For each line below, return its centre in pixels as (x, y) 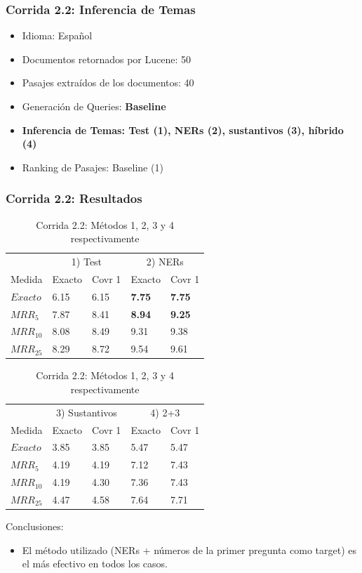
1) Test (87, 262)
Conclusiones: (35, 526)
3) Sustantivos (87, 412)
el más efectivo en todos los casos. (95, 564)
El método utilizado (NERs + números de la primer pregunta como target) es (189, 549)
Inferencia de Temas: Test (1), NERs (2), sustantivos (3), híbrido (183, 130)
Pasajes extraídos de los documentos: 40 (108, 83)
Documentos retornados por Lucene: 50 (107, 59)
